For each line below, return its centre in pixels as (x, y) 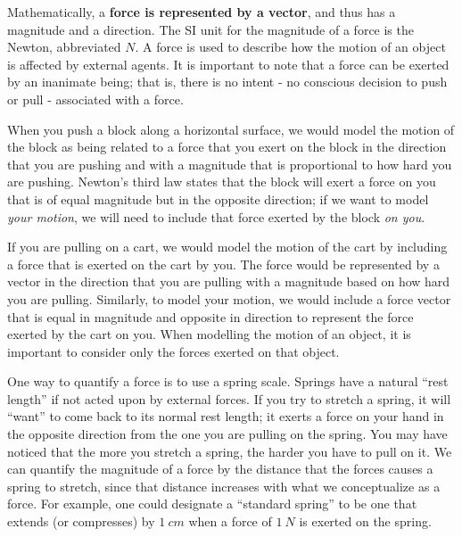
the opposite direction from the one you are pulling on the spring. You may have (227, 434)
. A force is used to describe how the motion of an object (290, 47)
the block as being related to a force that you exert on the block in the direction (227, 147)
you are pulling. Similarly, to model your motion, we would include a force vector (229, 298)
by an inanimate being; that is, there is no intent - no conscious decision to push (227, 82)
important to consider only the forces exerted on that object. (173, 351)
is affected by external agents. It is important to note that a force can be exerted (228, 64)
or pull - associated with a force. (95, 99)
